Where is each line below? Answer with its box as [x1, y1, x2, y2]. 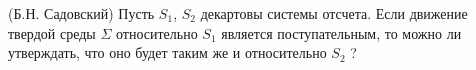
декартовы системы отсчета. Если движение [200, 3, 468, 23]
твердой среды [8, 22, 96, 43]
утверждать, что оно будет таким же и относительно [8, 42, 327, 63]
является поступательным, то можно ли [221, 22, 462, 43]
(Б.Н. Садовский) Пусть [8, 3, 155, 23]
